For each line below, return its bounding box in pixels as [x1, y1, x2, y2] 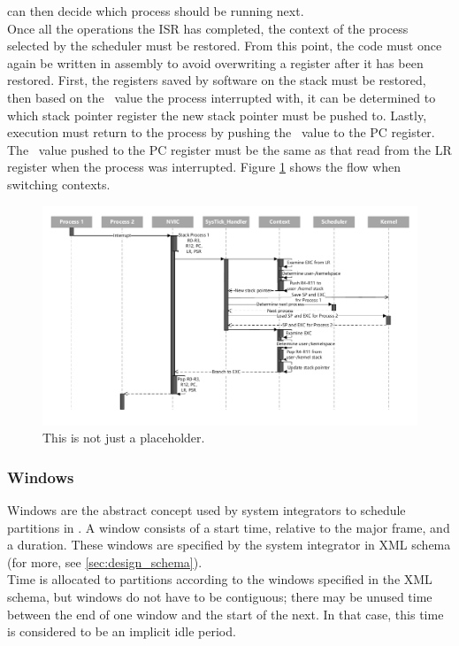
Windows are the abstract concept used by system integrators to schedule [7, 500, 406, 519]
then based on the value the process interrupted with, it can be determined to [7, 88, 436, 106]
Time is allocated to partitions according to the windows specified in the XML [7, 570, 432, 588]
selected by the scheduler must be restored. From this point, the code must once [7, 36, 442, 55]
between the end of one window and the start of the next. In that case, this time [7, 604, 444, 623]
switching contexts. [7, 174, 111, 193]
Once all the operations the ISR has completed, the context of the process [7, 19, 409, 37]
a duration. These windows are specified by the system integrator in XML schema [7, 535, 451, 554]
